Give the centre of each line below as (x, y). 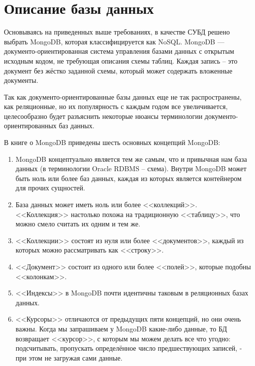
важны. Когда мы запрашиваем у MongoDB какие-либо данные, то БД (121, 328)
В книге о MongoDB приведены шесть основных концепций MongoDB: (112, 142)
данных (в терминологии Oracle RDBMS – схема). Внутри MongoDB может (131, 168)
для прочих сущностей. (50, 188)
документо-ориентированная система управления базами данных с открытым (119, 51)
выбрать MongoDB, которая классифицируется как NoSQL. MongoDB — (114, 41)
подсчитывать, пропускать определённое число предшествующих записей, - (129, 348)
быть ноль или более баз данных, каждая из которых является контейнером (128, 178)
